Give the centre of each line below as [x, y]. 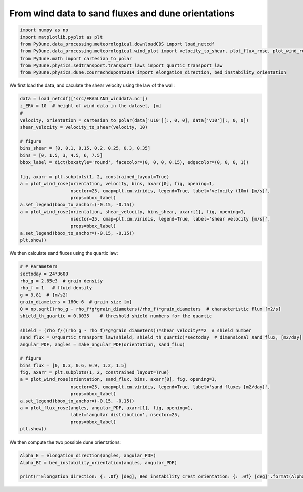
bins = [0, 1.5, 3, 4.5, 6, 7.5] [61, 155]
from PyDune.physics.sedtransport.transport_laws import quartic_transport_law [121, 65]
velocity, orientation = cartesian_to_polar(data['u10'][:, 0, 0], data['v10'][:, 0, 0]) [135, 120]
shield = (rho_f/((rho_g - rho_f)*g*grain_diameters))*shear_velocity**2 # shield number [136, 330]
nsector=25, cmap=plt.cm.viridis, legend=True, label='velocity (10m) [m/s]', [170, 191]
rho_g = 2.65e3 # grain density [61, 281]
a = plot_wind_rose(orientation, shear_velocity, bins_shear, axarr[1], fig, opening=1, [133, 212]
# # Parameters [39, 267]
